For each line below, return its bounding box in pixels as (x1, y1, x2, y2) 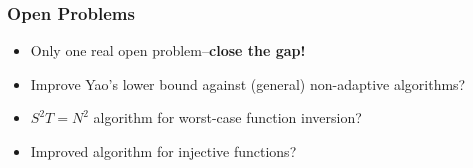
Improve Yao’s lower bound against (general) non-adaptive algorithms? (30, 73, 466, 94)
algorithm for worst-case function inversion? (93, 107, 362, 128)
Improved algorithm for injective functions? (30, 141, 297, 161)
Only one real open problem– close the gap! (30, 40, 306, 61)
